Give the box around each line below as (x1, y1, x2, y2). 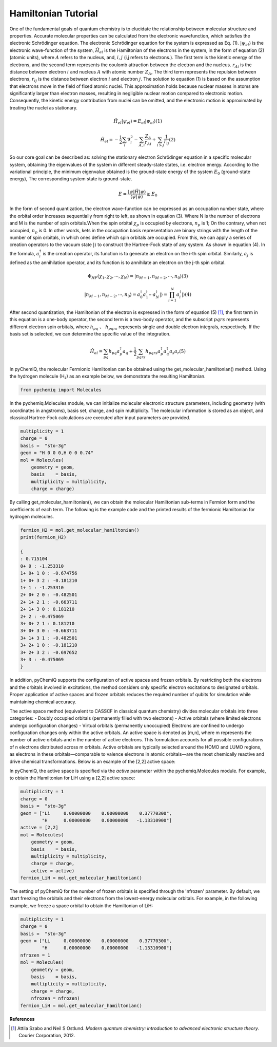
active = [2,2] (20, 825, 58, 831)
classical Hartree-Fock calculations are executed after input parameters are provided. (9, 415, 191, 421)
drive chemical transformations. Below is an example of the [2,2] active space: (9, 758, 175, 764)
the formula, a (9, 250, 39, 256)
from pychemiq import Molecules (20, 387, 102, 393)
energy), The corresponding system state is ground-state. (9, 176, 132, 182)
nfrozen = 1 (20, 952, 51, 958)
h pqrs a (145, 348, 161, 356)
